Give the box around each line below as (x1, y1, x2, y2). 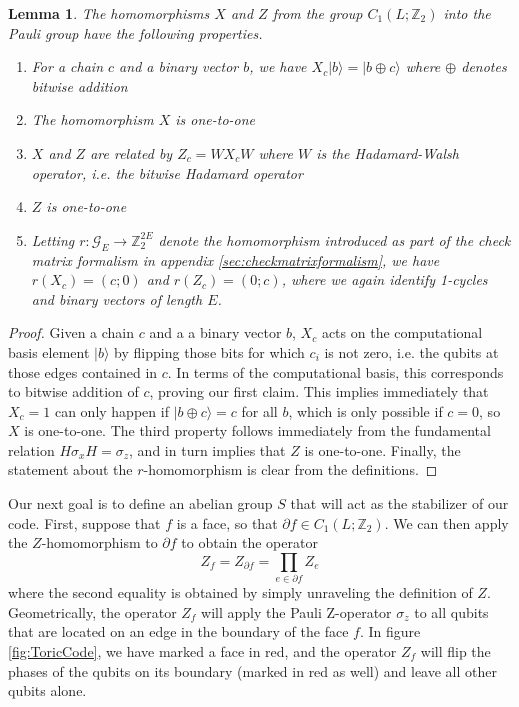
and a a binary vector (149, 322, 282, 343)
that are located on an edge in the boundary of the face (8, 621, 349, 642)
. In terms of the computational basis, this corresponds (167, 361, 504, 382)
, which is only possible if (288, 400, 443, 421)
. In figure (359, 621, 421, 642)
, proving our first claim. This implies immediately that (149, 381, 489, 402)
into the (443, 3, 491, 23)
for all (241, 400, 278, 421)
